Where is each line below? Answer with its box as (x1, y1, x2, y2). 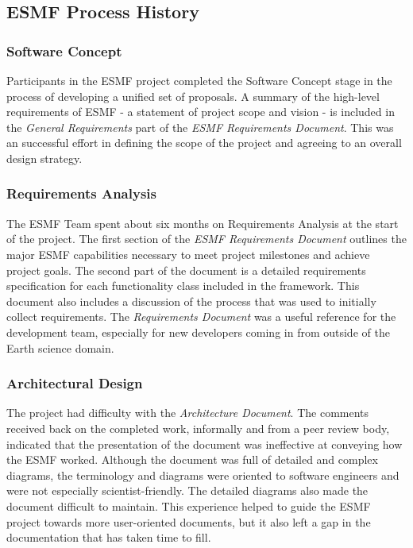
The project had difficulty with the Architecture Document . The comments (6, 404, 369, 421)
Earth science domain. (6, 339, 114, 356)
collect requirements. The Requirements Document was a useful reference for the (6, 308, 396, 325)
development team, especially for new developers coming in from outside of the (6, 323, 390, 340)
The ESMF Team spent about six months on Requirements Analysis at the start (6, 214, 399, 231)
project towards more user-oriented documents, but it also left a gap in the (6, 513, 371, 530)
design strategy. (6, 149, 83, 166)
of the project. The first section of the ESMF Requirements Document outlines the (6, 230, 407, 247)
